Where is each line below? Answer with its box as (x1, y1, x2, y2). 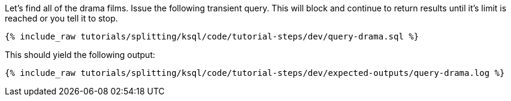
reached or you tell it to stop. (5, 13, 118, 23)
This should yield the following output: (5, 50, 156, 60)
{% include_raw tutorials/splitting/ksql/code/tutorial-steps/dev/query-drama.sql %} (5, 32, 419, 41)
